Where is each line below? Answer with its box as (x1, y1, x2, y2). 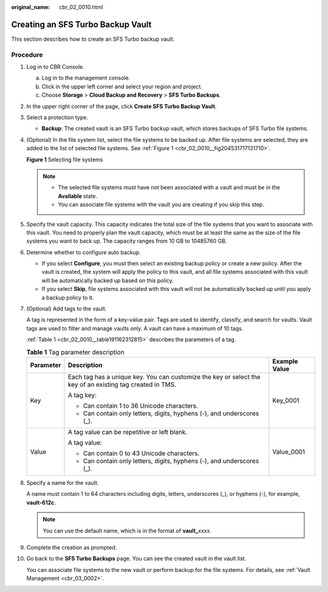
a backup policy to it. (41, 294, 94, 301)
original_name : (11, 4, 50, 10)
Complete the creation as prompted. (26, 543, 117, 551)
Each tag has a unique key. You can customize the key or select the (67, 372, 261, 381)
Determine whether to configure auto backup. (26, 248, 141, 256)
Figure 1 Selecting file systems (26, 156, 103, 163)
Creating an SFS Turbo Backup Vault (11, 19, 152, 30)
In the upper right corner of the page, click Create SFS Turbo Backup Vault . (26, 102, 217, 110)
